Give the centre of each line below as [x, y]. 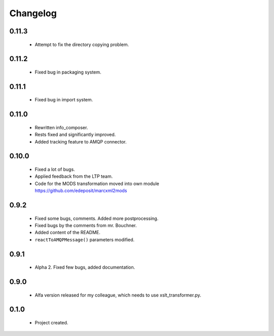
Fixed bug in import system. [64, 100]
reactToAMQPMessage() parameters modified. [84, 239]
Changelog [33, 13]
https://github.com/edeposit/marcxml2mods [81, 191]
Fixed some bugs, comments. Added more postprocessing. [97, 218]
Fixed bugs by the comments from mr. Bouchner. [86, 225]
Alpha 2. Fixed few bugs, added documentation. [85, 267]
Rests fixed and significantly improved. [75, 135]
